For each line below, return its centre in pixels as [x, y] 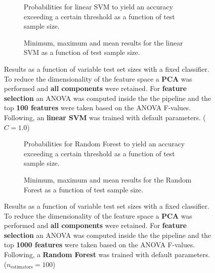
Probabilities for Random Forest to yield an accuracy [104, 144]
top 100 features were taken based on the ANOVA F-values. [98, 108]
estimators [22, 267]
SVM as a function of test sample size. [82, 52]
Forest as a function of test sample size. [84, 189]
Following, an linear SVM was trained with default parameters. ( [105, 117]
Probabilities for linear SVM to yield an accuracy [98, 6]
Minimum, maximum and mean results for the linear [103, 42]
